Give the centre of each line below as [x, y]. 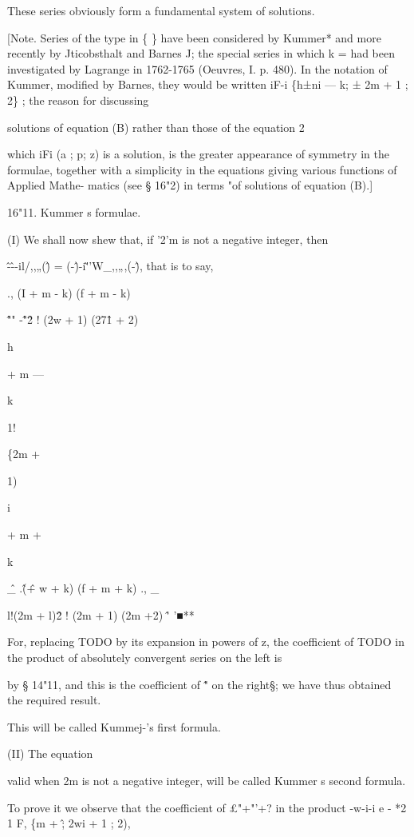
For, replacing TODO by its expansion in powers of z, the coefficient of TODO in [206, 642]
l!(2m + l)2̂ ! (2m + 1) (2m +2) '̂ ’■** [101, 614]
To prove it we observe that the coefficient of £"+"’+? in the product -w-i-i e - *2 [207, 807]
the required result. [54, 700]
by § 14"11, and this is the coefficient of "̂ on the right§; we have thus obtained [199, 684]
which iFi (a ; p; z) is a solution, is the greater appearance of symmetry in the [198, 154]
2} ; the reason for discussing [78, 100]
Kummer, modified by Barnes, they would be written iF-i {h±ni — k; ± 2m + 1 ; [208, 84]
